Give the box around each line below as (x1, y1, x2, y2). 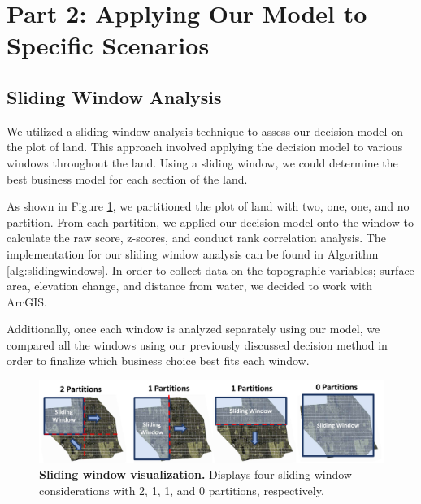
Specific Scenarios (7, 28, 210, 62)
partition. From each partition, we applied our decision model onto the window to (7, 213, 414, 230)
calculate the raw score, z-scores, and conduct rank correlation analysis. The (7, 229, 386, 246)
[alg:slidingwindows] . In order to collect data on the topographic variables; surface (7, 261, 414, 278)
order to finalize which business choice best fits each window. (7, 352, 310, 369)
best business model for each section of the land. (7, 170, 248, 187)
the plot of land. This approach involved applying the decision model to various (7, 138, 403, 155)
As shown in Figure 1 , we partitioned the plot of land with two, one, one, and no (7, 198, 410, 215)
